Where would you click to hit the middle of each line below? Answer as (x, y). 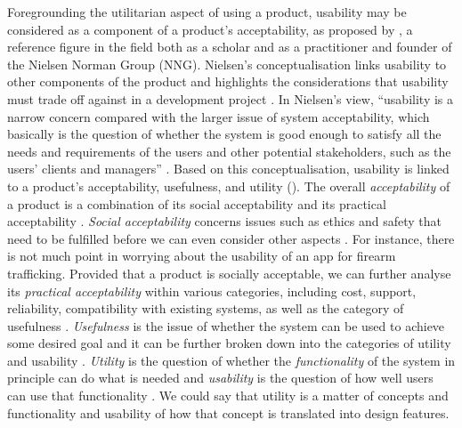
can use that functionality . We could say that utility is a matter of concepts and (228, 396)
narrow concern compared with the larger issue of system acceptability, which (219, 116)
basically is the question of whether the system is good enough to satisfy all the (224, 134)
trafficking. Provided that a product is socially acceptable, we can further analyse (229, 273)
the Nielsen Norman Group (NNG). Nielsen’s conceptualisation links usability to (227, 64)
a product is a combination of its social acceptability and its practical (197, 203)
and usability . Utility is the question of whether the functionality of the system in (231, 360)
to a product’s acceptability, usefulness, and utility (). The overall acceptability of (229, 186)
